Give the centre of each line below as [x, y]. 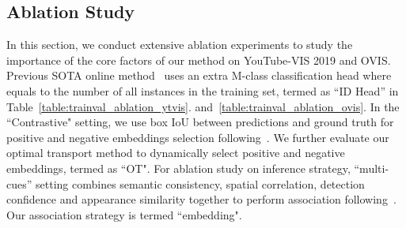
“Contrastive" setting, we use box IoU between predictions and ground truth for [200, 122]
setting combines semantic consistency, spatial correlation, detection [200, 183]
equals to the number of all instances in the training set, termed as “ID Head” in [203, 90]
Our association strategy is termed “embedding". [124, 214]
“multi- [372, 168]
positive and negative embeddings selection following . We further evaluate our [198, 137]
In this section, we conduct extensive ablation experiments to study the [180, 45]
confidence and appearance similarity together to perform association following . [201, 199]
